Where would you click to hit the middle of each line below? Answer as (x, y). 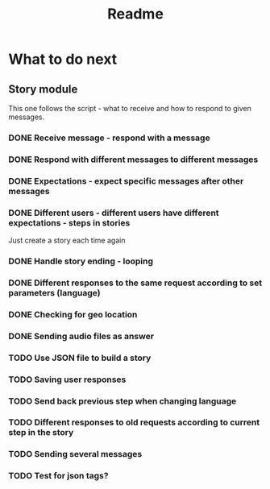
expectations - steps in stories (69, 222)
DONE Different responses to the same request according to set (135, 283)
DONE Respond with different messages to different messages (133, 160)
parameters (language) (54, 292)
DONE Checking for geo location (73, 314)
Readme (135, 14)
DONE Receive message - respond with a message (110, 138)
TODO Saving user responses (67, 379)
